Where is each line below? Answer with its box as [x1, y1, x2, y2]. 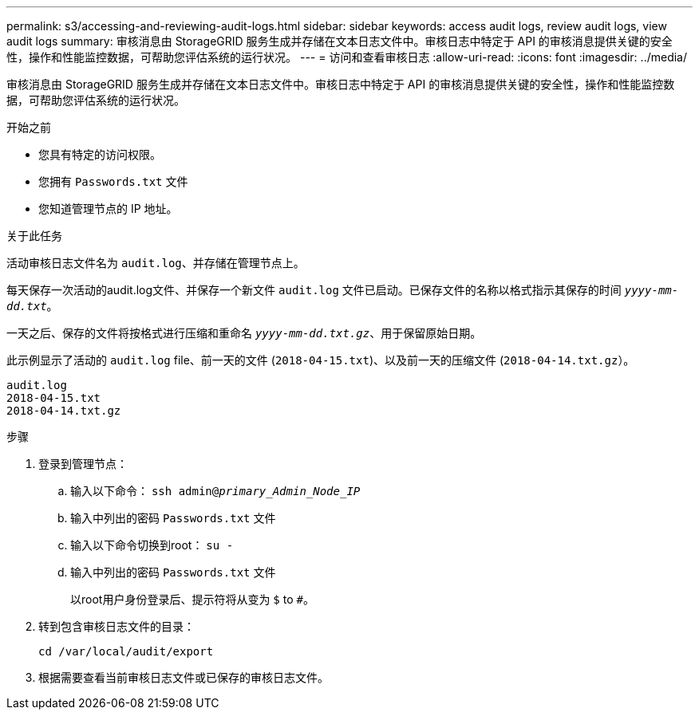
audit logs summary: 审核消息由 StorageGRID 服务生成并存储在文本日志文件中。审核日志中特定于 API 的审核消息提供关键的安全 [6, 34, 673, 48]
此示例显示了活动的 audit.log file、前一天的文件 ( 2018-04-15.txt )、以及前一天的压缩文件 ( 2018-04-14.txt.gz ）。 [6, 353, 635, 367]
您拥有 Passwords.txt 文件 [38, 175, 188, 188]
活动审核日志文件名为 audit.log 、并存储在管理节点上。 [6, 256, 305, 269]
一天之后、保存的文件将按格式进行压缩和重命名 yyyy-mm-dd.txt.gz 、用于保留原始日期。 [6, 326, 482, 340]
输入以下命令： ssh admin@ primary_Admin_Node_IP [70, 484, 361, 498]
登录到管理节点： [38, 457, 128, 470]
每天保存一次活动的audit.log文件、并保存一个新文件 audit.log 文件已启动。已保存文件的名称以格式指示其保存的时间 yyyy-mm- [6, 283, 679, 297]
